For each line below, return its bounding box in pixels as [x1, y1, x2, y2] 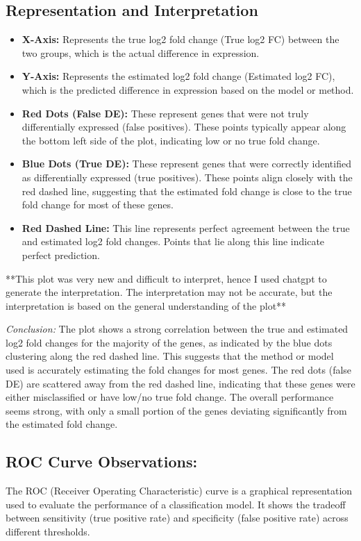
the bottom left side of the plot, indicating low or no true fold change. [22, 133, 320, 147]
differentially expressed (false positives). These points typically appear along [22, 119, 346, 134]
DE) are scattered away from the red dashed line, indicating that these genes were [6, 376, 355, 390]
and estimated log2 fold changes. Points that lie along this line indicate [22, 234, 325, 249]
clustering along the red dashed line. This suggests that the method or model [6, 349, 334, 363]
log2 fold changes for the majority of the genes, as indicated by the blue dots [6, 335, 333, 349]
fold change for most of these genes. [22, 197, 174, 212]
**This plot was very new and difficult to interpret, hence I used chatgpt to [6, 271, 327, 285]
